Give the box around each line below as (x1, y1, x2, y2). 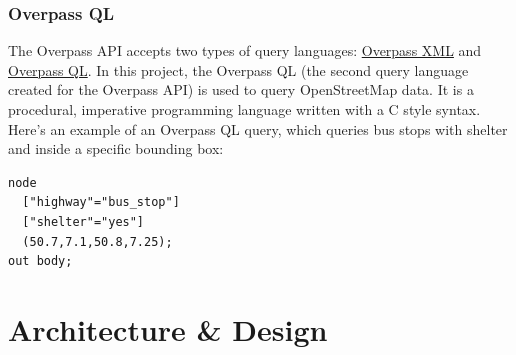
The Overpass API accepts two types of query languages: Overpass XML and (8, 40, 482, 61)
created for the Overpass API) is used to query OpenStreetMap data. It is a (8, 79, 474, 100)
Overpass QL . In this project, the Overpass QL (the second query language (8, 59, 469, 80)
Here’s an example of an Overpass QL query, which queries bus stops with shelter (8, 118, 508, 139)
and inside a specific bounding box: (8, 138, 224, 159)
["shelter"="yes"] (22, 214, 145, 229)
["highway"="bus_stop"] (22, 195, 180, 210)
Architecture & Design (8, 308, 328, 349)
